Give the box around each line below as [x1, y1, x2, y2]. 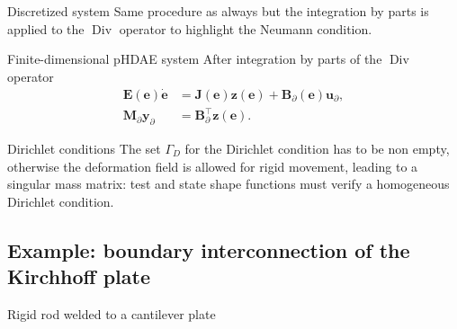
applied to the [7, 19, 85, 38]
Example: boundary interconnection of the [7, 236, 410, 263]
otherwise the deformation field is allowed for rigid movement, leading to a [7, 156, 418, 175]
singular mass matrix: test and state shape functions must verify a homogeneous [7, 174, 450, 193]
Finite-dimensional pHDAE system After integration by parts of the [7, 49, 382, 68]
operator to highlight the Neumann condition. [119, 19, 372, 38]
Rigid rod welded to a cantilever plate [7, 304, 216, 323]
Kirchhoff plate [7, 262, 150, 290]
